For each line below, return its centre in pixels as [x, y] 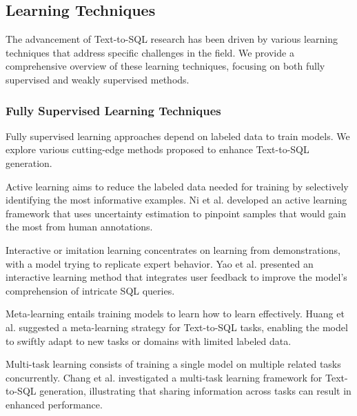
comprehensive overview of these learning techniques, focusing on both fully [165, 66]
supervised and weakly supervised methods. [98, 79]
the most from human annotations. [79, 227]
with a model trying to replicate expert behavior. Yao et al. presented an [160, 263]
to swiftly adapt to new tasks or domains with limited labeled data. [149, 340]
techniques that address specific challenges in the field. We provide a [150, 52]
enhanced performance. [54, 404]
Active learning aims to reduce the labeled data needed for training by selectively [177, 186]
